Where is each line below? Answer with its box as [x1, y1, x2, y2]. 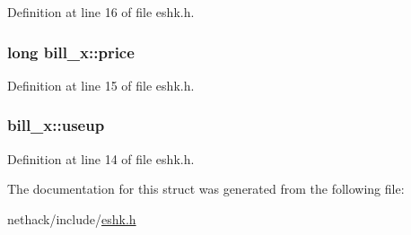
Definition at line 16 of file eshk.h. [7, 3, 195, 21]
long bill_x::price [7, 40, 135, 63]
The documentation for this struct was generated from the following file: [7, 179, 405, 198]
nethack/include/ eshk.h [7, 209, 136, 228]
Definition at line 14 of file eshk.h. [7, 149, 195, 168]
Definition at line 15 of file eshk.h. [7, 75, 195, 94]
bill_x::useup [7, 114, 105, 136]
